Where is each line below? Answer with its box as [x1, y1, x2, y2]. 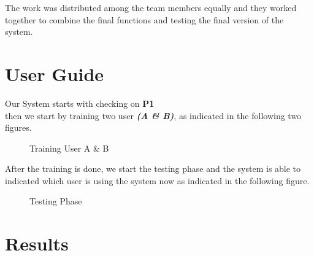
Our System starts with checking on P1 [5, 96, 155, 109]
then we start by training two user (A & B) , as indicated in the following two [5, 109, 302, 122]
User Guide [5, 61, 104, 86]
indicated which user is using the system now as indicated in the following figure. [5, 174, 310, 187]
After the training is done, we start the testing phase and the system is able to [5, 162, 301, 175]
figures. [5, 121, 32, 134]
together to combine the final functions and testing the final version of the [5, 13, 284, 26]
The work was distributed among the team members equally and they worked [5, 1, 297, 14]
